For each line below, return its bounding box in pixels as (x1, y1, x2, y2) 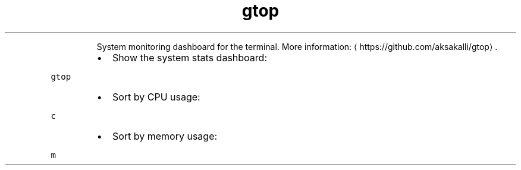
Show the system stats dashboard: (112, 51, 267, 64)
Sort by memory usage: (112, 130, 218, 142)
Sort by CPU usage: (112, 90, 200, 103)
